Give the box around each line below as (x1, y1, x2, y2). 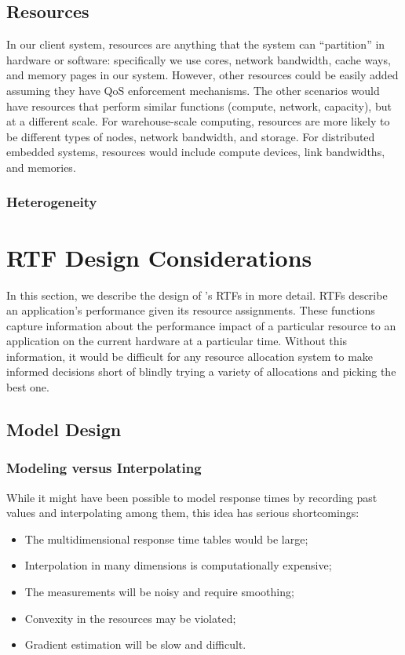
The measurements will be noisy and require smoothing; (24, 584, 294, 600)
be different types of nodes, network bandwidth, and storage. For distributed (6, 128, 375, 144)
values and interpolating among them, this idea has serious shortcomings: (6, 504, 359, 521)
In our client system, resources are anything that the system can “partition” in (6, 36, 385, 53)
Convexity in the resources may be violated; (24, 610, 236, 626)
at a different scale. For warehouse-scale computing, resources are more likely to (6, 113, 390, 129)
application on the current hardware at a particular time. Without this (6, 333, 347, 349)
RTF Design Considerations (6, 241, 312, 273)
